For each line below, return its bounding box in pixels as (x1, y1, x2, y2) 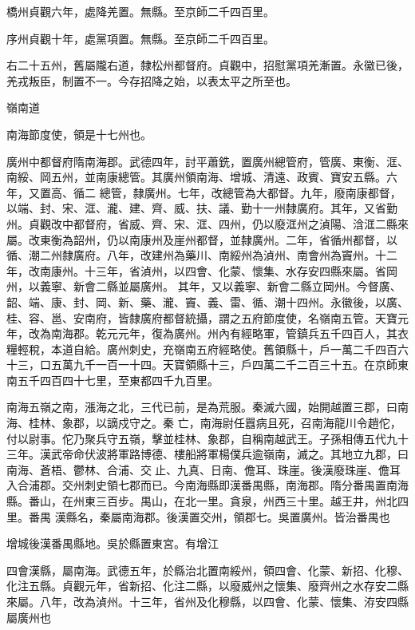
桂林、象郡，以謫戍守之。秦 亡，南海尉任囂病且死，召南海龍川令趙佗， (28, 414, 401, 431)
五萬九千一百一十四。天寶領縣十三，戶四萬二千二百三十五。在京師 (50, 356, 397, 373)
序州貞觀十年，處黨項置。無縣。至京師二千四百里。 (6, 30, 275, 46)
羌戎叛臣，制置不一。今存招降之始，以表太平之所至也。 (6, 72, 297, 89)
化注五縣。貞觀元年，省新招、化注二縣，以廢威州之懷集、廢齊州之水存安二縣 (6, 577, 409, 594)
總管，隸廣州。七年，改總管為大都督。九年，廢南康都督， (99, 184, 401, 200)
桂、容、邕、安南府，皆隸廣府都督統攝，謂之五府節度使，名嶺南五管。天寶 (6, 309, 397, 326)
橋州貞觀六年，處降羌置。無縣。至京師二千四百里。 (6, 3, 275, 19)
